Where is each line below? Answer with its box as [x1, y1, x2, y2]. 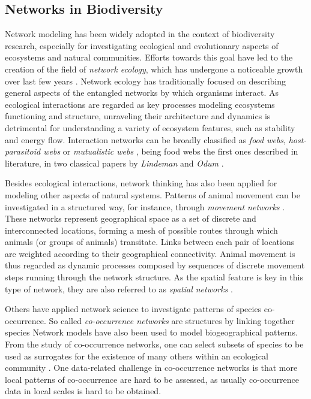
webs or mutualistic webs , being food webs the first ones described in [43, 145, 298, 158]
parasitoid [5, 145, 41, 158]
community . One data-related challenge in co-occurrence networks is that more [5, 361, 298, 374]
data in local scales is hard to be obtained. [5, 385, 162, 397]
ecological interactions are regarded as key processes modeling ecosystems [5, 98, 275, 110]
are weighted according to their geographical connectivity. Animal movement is [5, 247, 295, 259]
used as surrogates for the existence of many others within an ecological [5, 349, 268, 362]
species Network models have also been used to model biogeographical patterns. [5, 326, 298, 338]
